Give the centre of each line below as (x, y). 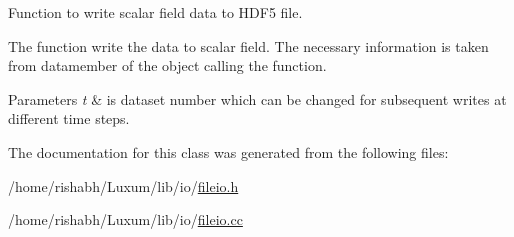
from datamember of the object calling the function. (167, 65)
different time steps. (69, 118)
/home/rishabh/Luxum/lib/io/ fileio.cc (125, 219)
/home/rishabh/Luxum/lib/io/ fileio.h (123, 185)
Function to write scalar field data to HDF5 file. (155, 12)
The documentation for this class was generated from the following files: (228, 151)
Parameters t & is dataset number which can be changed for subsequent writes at (257, 98)
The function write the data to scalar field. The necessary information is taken (248, 45)
